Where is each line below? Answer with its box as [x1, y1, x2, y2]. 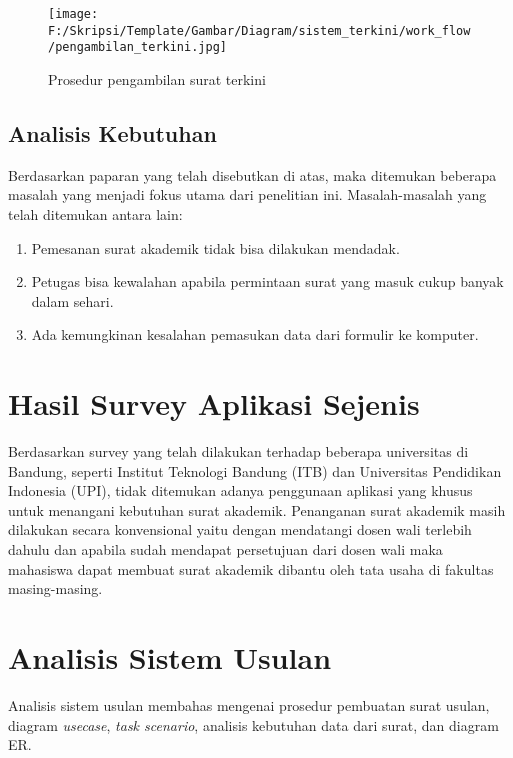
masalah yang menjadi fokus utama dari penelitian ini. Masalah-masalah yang [8, 184, 487, 205]
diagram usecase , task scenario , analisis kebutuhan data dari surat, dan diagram [8, 714, 499, 735]
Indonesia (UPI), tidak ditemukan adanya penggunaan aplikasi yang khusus [8, 480, 473, 501]
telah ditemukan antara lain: [8, 203, 183, 224]
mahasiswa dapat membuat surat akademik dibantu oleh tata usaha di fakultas [8, 558, 494, 579]
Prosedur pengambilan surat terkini [48, 68, 266, 89]
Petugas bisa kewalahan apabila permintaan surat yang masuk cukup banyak [31, 271, 504, 292]
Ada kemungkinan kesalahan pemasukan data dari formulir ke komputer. [31, 324, 479, 345]
